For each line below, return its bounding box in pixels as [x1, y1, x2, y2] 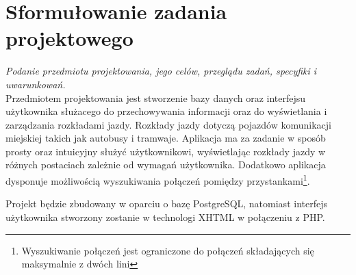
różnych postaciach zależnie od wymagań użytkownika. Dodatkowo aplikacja [5, 157, 326, 172]
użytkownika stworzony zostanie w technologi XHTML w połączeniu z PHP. [5, 209, 325, 224]
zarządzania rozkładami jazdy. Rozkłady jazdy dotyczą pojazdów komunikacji [5, 117, 331, 131]
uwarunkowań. [5, 77, 66, 91]
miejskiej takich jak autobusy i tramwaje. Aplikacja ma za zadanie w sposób [5, 131, 326, 145]
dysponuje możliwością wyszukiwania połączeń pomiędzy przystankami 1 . [5, 172, 310, 187]
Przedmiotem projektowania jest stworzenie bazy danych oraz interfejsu [5, 90, 306, 105]
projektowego [5, 24, 133, 52]
